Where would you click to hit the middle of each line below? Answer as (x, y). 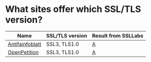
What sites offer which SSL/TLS (73, 9)
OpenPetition (23, 52)
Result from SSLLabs (117, 35)
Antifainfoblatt (24, 44)
